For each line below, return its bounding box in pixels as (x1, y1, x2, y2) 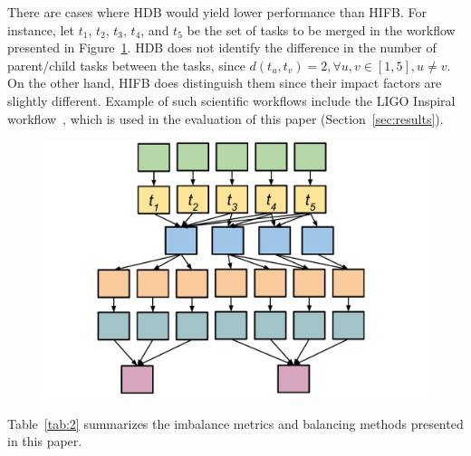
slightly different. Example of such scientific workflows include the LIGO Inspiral (7, 90, 456, 109)
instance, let (7, 20, 74, 39)
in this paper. (7, 432, 82, 451)
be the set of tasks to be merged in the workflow (187, 20, 456, 39)
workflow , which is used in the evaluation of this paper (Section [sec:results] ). (7, 109, 444, 128)
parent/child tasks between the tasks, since (7, 55, 245, 74)
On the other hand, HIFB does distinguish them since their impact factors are (7, 73, 442, 92)
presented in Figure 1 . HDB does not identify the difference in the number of (7, 38, 437, 57)
